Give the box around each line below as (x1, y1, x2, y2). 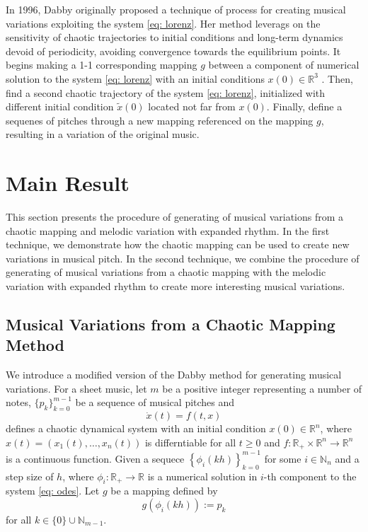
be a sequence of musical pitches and (75, 395, 235, 410)
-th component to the (263, 468, 357, 483)
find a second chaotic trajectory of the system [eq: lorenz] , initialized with (6, 85, 326, 100)
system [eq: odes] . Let (6, 483, 100, 498)
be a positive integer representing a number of (162, 381, 362, 395)
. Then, (321, 71, 353, 86)
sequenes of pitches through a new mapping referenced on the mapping (6, 112, 314, 127)
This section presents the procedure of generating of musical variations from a (6, 209, 344, 224)
